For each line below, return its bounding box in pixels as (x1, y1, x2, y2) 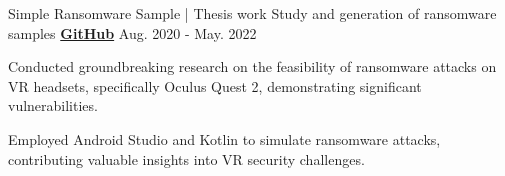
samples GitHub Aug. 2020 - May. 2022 (8, 22, 257, 43)
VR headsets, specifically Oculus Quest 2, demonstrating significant (8, 75, 422, 96)
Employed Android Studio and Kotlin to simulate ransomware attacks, (8, 128, 441, 149)
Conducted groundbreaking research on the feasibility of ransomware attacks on (8, 56, 497, 77)
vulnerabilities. (8, 95, 98, 116)
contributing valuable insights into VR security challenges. (8, 148, 365, 169)
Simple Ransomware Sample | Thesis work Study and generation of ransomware (8, 3, 497, 23)
